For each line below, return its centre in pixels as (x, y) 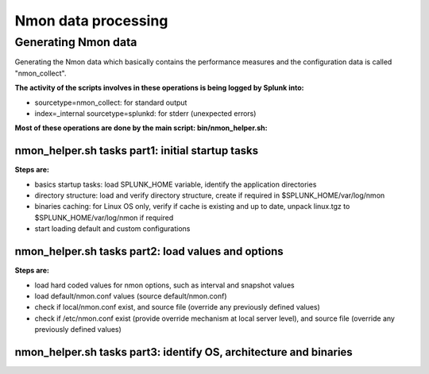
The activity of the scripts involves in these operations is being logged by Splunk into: (159, 88)
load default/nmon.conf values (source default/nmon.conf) (131, 296)
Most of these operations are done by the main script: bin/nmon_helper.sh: (141, 128)
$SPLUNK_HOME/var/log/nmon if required (104, 218)
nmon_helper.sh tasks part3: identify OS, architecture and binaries (184, 352)
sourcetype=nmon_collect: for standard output (111, 102)
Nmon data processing (91, 21)
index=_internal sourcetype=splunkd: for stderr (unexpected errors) (145, 113)
